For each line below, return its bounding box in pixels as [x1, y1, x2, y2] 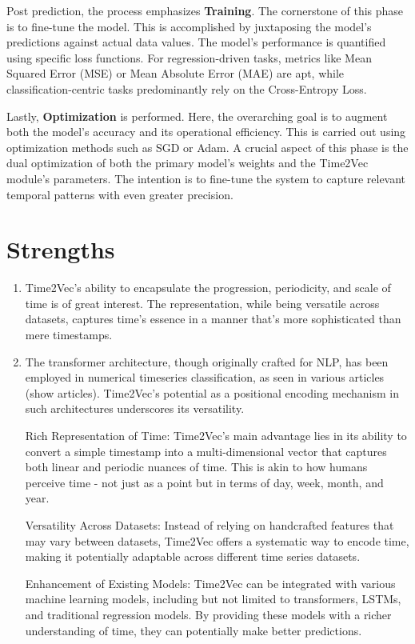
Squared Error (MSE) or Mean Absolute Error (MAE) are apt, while [6, 65, 345, 82]
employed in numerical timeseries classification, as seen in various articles [25, 369, 385, 386]
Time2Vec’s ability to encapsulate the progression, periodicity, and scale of [25, 279, 391, 296]
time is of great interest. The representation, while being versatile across [25, 294, 380, 311]
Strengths [6, 233, 115, 266]
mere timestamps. [25, 326, 113, 343]
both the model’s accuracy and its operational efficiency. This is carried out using [6, 123, 406, 140]
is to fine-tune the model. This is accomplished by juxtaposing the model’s [6, 18, 372, 34]
